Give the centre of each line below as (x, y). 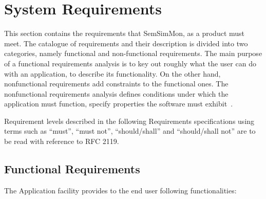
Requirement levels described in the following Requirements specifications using (129, 121)
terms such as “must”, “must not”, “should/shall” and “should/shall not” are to (130, 131)
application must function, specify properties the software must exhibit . (119, 104)
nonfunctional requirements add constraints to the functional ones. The (116, 84)
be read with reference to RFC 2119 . (62, 141)
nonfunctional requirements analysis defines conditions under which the (116, 93)
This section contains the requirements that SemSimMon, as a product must (125, 33)
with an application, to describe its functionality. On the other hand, (112, 73)
